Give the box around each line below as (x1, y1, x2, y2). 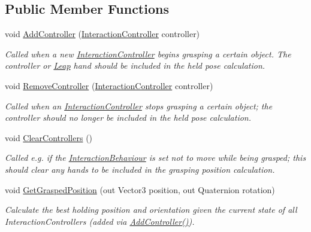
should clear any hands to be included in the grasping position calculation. (5, 163, 275, 175)
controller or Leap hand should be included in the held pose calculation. (5, 59, 265, 72)
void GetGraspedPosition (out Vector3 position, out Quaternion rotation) (5, 183, 275, 196)
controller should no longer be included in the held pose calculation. (5, 111, 251, 124)
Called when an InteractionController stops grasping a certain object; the (5, 99, 273, 112)
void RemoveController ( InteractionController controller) (5, 79, 213, 91)
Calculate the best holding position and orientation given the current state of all (5, 203, 297, 216)
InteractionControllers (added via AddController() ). (5, 215, 195, 227)
